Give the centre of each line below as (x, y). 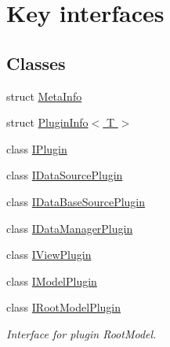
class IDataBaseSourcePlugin (76, 201)
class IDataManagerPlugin (70, 228)
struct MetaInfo (44, 96)
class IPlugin (37, 148)
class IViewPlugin (49, 255)
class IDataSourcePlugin (65, 175)
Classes (36, 63)
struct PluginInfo (47, 122)
